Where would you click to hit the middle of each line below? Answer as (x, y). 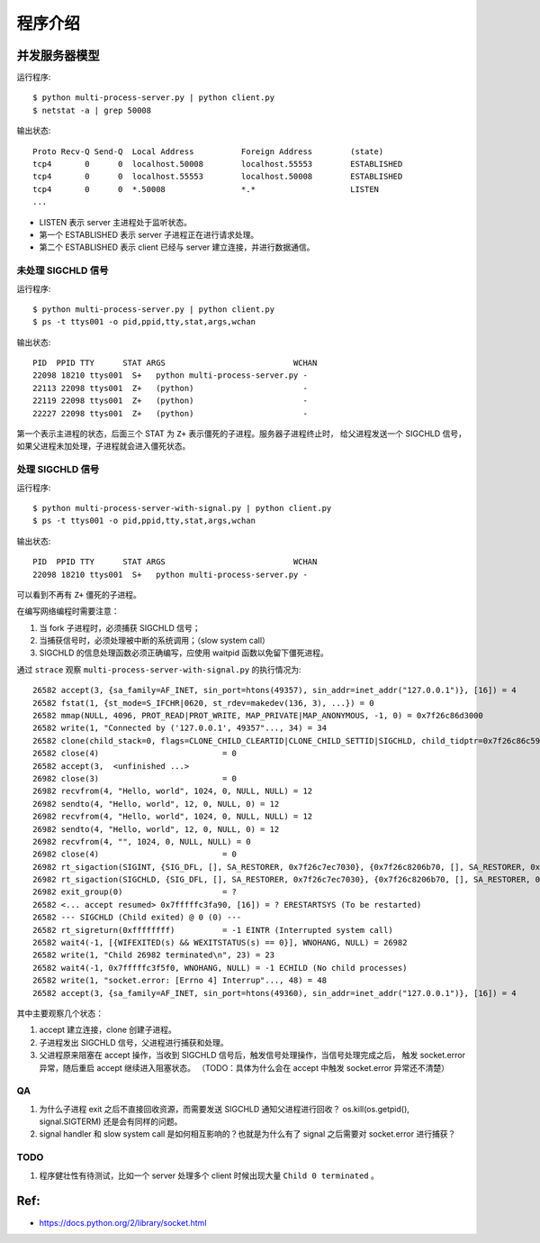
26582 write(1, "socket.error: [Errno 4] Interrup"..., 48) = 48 (180, 981)
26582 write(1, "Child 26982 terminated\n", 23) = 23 (153, 955)
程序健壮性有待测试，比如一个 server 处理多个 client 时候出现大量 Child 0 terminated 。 (209, 1175)
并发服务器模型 (58, 55)
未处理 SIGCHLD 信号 (63, 270)
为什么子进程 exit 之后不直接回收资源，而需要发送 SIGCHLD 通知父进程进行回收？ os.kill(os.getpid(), (224, 1109)
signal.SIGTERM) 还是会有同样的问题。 (111, 1121)
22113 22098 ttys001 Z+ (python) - (170, 388)
